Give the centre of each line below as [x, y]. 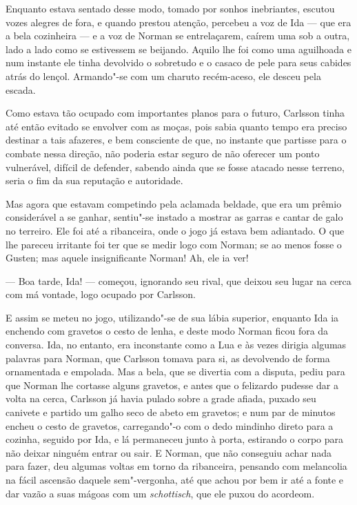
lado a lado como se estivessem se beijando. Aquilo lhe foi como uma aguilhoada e [178, 49]
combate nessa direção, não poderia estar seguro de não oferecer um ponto [163, 153]
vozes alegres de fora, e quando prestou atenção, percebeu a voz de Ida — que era [178, 22]
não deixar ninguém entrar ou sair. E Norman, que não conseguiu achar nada [169, 452]
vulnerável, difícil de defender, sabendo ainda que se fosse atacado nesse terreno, [175, 167]
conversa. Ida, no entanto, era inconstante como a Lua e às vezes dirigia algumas [176, 345]
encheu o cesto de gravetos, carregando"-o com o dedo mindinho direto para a [170, 425]
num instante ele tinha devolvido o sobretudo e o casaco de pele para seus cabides [178, 62]
